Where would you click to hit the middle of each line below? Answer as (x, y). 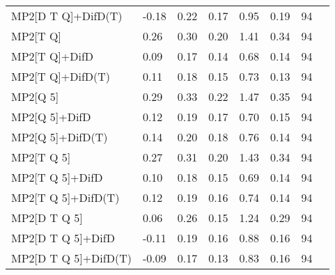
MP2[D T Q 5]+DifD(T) (71, 258)
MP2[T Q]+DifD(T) (61, 76)
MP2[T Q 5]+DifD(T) (65, 197)
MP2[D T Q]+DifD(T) (67, 16)
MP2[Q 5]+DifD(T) (60, 137)
